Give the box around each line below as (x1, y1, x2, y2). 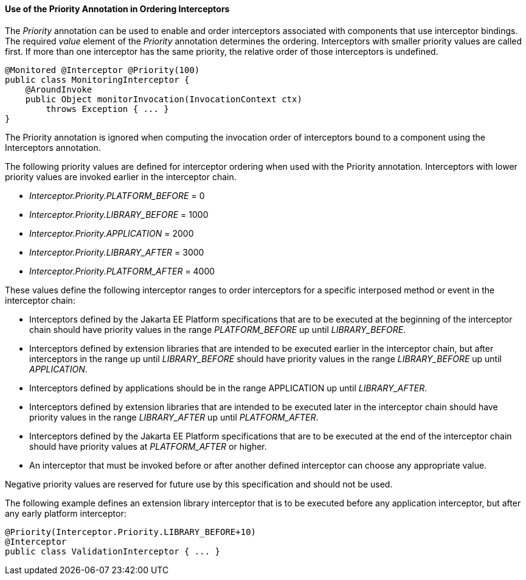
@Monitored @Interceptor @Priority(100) (5, 65, 200, 75)
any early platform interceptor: (5, 508, 126, 519)
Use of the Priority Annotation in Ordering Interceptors (5, 4, 230, 14)
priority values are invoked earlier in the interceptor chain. (5, 171, 237, 182)
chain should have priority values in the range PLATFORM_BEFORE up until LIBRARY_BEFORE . (29, 324, 406, 335)
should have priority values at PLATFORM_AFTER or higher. (29, 441, 267, 452)
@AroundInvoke (25, 84, 92, 94)
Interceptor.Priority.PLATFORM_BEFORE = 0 (29, 190, 205, 201)
